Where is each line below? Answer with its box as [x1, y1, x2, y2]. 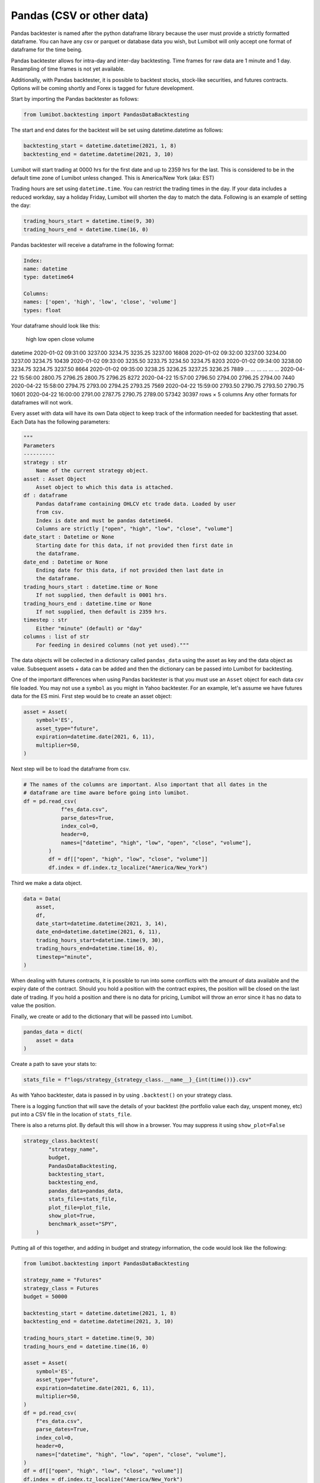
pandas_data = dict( [23, 1029, 83, 1035]
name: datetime [23, 265, 68, 272]
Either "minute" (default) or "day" [36, 625, 142, 632]
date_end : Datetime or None [23, 558, 108, 565]
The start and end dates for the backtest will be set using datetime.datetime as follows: [11, 126, 223, 133]
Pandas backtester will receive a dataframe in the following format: [11, 241, 175, 249]
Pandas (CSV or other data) [11, 9, 149, 22]
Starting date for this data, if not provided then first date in [36, 542, 233, 549]
